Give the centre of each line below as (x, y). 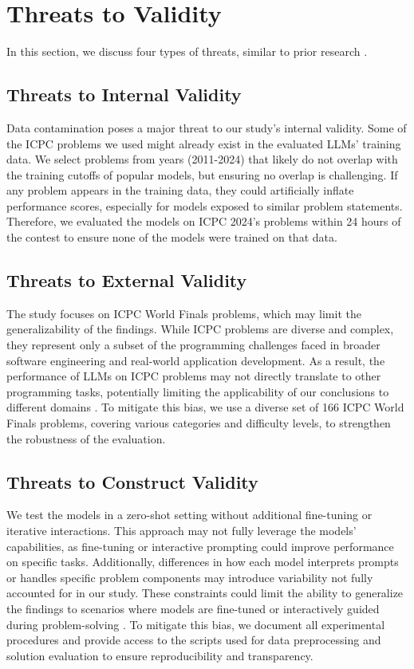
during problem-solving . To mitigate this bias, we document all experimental (196, 624)
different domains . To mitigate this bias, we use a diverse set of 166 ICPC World (205, 407)
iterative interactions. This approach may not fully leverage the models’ (181, 531)
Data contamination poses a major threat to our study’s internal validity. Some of (207, 127)
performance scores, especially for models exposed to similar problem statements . (205, 205)
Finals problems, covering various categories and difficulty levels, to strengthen (199, 423)
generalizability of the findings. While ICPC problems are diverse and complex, (200, 329)
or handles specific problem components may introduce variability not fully (190, 577)
